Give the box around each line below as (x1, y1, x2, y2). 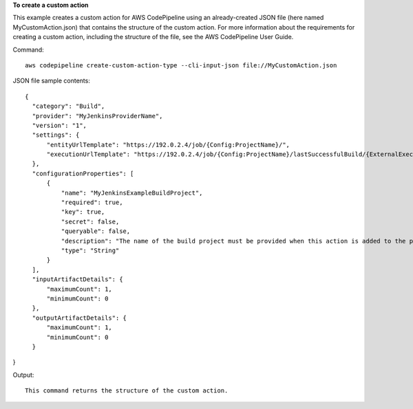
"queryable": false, (61, 228, 131, 235)
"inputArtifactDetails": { (32, 276, 123, 283)
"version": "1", (32, 121, 87, 129)
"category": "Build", (32, 102, 105, 110)
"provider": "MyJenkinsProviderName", (32, 112, 163, 120)
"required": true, (61, 199, 123, 206)
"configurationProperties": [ (32, 169, 134, 177)
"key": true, (61, 208, 105, 216)
